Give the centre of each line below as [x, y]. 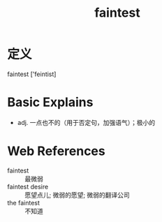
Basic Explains [50, 102]
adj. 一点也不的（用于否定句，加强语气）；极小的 [86, 122]
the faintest [24, 202]
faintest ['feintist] [32, 74]
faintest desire [28, 186]
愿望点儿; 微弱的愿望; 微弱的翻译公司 [78, 195]
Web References [57, 151]
